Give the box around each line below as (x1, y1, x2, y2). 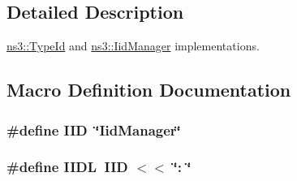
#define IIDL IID (6, 157, 128, 177)
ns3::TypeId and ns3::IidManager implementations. (6, 37, 260, 54)
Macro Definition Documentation (6, 77, 291, 102)
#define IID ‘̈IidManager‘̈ (6, 119, 181, 140)
